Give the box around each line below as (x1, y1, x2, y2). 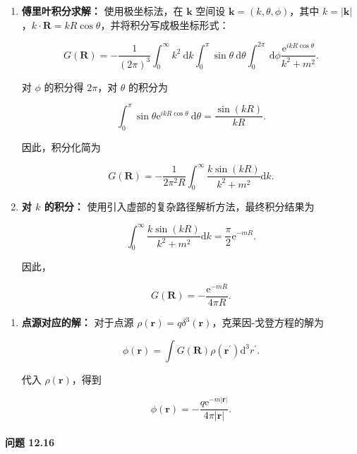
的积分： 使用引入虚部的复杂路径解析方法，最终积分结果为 (44, 199, 315, 214)
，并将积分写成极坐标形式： (100, 17, 229, 32)
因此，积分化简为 (21, 139, 101, 154)
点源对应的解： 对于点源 (21, 315, 134, 330)
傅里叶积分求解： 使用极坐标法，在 (21, 4, 183, 18)
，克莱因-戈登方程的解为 (212, 315, 325, 330)
